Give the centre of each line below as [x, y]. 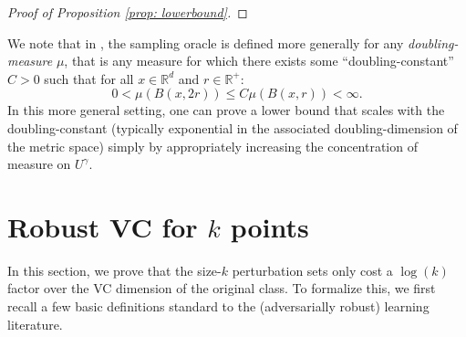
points [269, 226]
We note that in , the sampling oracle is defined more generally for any [206, 42]
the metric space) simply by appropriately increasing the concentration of [212, 146]
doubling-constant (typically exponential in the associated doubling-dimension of [233, 127]
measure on [39, 164]
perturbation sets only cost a [312, 270]
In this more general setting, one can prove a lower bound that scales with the [226, 110]
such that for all [89, 78]
